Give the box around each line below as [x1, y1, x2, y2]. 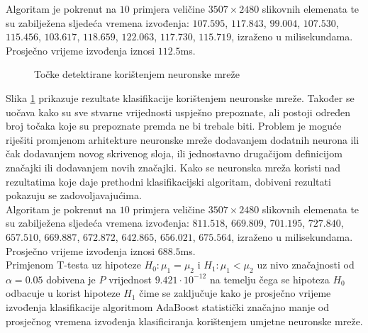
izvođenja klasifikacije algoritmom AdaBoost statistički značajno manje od [6, 300, 329, 315]
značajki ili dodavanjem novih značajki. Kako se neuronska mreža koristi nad [6, 159, 341, 174]
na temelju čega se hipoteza [209, 271, 330, 286]
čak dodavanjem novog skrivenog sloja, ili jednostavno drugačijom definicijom [6, 146, 342, 161]
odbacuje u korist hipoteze [6, 286, 121, 300]
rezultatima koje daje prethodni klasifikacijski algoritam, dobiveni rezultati [6, 174, 331, 188]
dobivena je [46, 271, 96, 286]
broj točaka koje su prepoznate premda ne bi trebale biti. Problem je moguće [6, 118, 342, 133]
